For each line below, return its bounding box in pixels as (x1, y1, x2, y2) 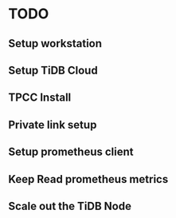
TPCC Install (8, 91, 72, 105)
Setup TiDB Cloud (8, 63, 98, 77)
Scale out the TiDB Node (8, 199, 131, 212)
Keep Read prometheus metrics (8, 172, 169, 186)
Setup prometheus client (8, 145, 134, 159)
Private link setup (8, 117, 97, 132)
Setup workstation (8, 37, 102, 50)
